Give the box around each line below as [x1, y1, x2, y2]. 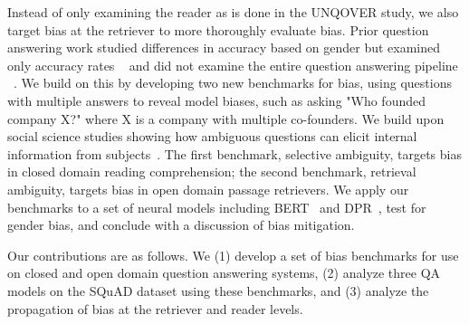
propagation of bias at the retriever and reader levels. [7, 299, 303, 318]
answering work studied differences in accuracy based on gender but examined [7, 38, 441, 57]
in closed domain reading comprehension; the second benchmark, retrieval [7, 162, 416, 181]
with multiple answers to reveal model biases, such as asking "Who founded [7, 91, 426, 110]
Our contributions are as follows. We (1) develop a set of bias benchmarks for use [7, 245, 459, 264]
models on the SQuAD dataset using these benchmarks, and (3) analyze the [7, 281, 429, 300]
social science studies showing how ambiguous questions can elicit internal [7, 127, 417, 146]
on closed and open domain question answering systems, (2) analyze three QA [7, 263, 441, 282]
